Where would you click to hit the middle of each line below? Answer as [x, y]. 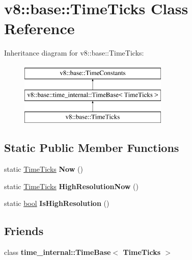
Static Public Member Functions [92, 148]
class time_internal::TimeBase [58, 252]
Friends [24, 231]
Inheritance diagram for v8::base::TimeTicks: [74, 53]
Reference [39, 28]
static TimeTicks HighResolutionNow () [71, 186]
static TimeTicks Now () [44, 169]
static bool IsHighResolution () [57, 203]
